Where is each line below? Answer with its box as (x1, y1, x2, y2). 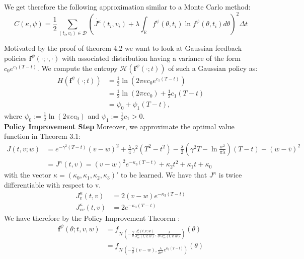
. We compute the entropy (37, 62, 118, 73)
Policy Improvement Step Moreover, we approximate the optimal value (4, 121, 235, 131)
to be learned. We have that (121, 169, 207, 180)
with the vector (4, 169, 51, 180)
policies (4, 53, 27, 63)
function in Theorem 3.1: (4, 131, 81, 141)
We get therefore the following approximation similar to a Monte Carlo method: (4, 2, 251, 12)
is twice (218, 169, 242, 180)
